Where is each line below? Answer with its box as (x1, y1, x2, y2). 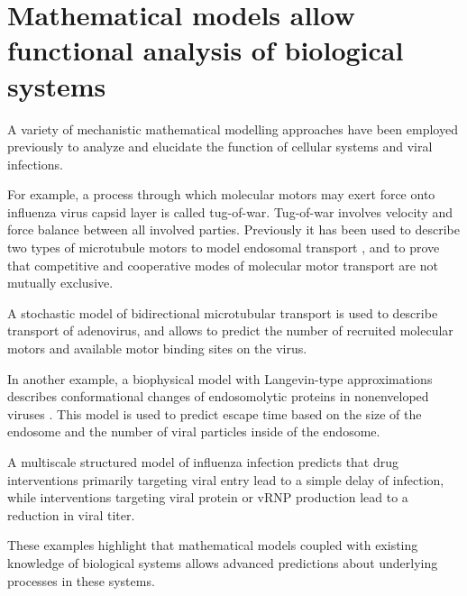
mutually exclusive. (7, 273, 114, 292)
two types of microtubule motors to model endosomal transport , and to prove (7, 238, 440, 257)
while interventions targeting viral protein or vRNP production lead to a (7, 488, 408, 507)
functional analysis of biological (7, 32, 404, 69)
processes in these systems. (7, 571, 155, 590)
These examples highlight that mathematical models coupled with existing (7, 536, 418, 555)
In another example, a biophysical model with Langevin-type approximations (7, 369, 433, 388)
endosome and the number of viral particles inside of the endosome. (7, 422, 380, 441)
